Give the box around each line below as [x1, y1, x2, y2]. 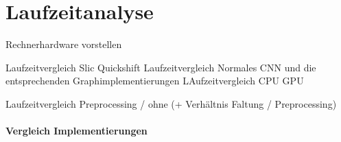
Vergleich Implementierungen [5, 123, 148, 138]
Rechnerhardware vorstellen [5, 37, 122, 51]
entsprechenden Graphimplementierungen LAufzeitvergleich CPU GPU [5, 73, 304, 88]
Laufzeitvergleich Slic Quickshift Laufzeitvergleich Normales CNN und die [5, 60, 316, 74]
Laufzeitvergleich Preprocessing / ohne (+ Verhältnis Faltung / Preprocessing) [5, 96, 337, 110]
